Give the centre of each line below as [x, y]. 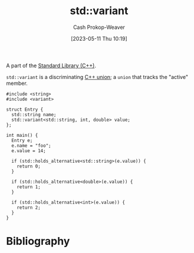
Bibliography [38, 241]
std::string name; [34, 114]
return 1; [29, 187]
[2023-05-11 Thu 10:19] [99, 38]
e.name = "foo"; [31, 146]
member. [17, 83]
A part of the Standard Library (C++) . [51, 65]
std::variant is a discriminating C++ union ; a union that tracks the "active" [97, 77]
